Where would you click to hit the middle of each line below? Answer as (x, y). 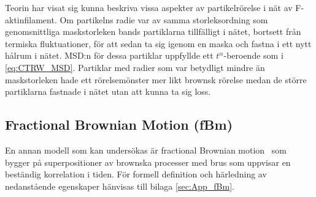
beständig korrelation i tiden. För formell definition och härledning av (136, 174)
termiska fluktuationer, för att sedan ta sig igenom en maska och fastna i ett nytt (158, 43)
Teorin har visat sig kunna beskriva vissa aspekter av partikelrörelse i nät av (149, 7)
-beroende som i (253, 55)
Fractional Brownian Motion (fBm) (119, 125)
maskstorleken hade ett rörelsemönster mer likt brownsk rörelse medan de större (156, 79)
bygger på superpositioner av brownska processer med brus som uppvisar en (148, 162)
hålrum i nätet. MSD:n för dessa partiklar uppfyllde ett (109, 55)
